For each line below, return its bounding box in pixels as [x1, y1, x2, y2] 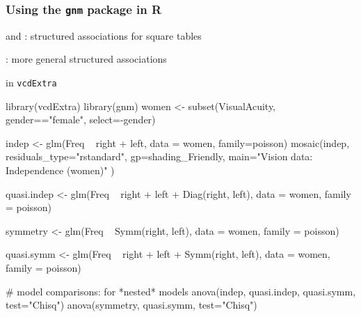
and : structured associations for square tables [6, 28, 202, 42]
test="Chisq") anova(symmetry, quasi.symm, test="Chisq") [6, 297, 257, 312]
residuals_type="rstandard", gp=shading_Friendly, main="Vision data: [6, 149, 313, 164]
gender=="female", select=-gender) [6, 112, 156, 127]
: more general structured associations [6, 52, 167, 66]
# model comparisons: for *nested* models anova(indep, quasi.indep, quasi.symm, [6, 284, 356, 298]
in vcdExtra [6, 75, 57, 89]
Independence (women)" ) [6, 163, 115, 177]
